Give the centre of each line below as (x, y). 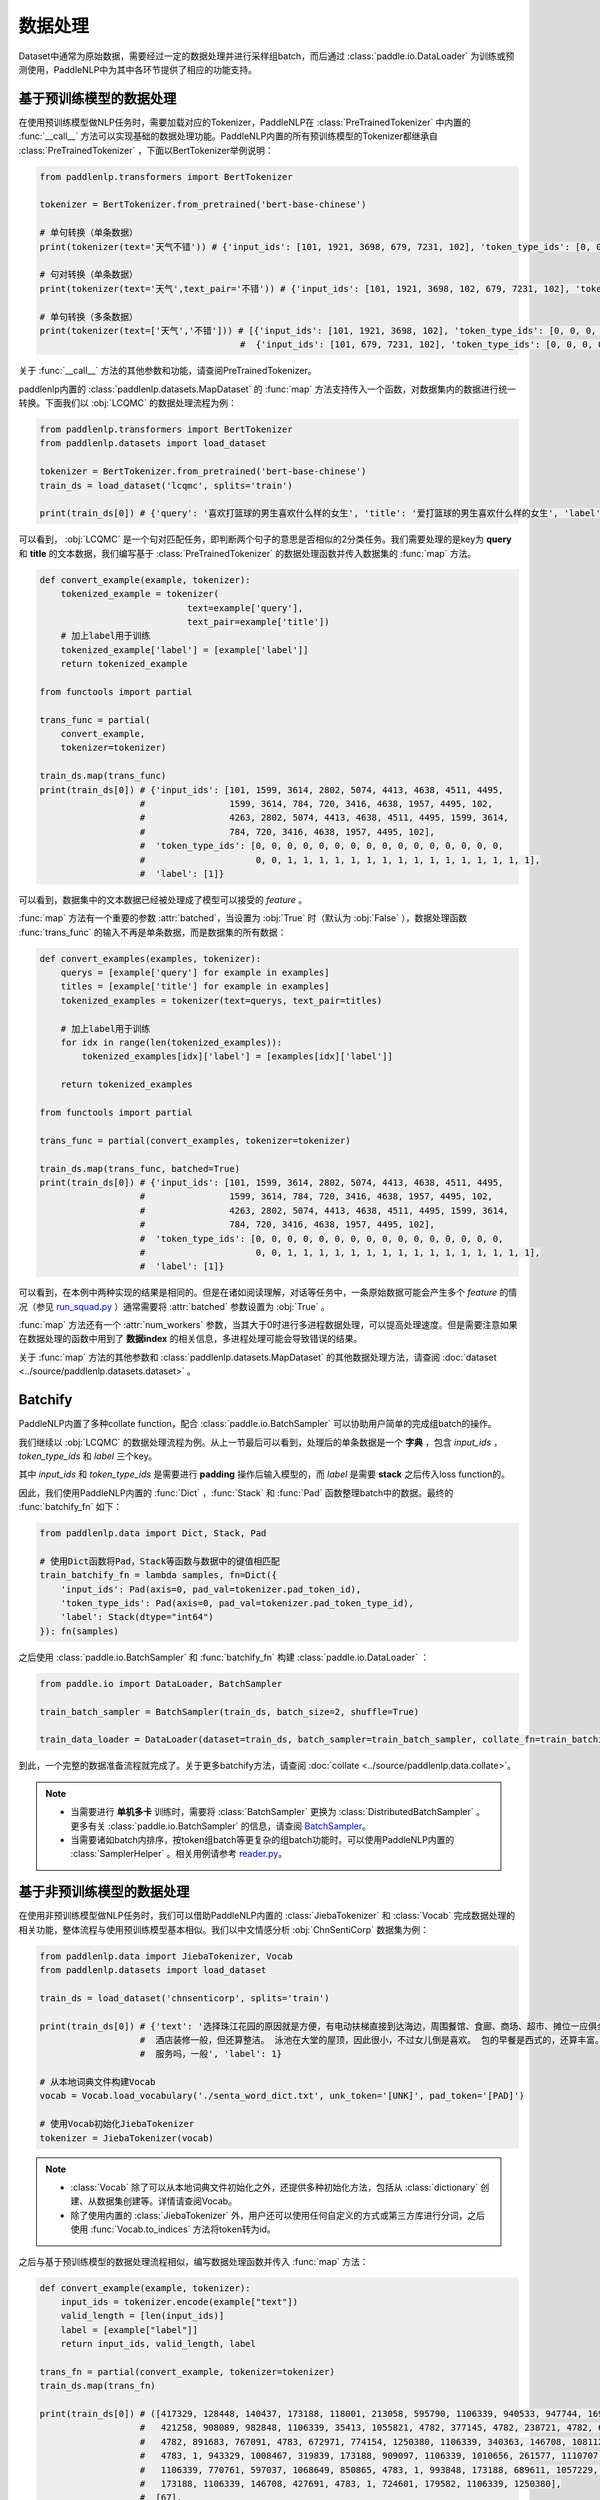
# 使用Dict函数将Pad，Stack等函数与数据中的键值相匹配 (159, 1561)
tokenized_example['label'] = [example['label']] (184, 649)
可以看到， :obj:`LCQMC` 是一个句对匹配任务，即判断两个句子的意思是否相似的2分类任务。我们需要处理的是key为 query (265, 539)
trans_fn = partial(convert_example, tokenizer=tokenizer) (187, 2371)
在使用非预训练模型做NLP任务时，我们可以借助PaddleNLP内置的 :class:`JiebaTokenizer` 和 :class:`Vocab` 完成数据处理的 (266, 1916)
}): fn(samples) (79, 1631)
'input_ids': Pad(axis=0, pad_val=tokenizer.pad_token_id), (211, 1589)
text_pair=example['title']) (258, 621)
